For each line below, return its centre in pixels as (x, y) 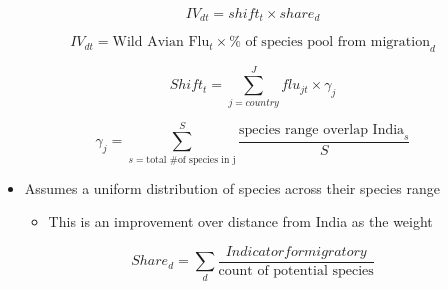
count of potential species (296, 270)
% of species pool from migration (329, 42)
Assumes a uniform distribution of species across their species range (232, 187)
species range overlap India (322, 129)
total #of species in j (191, 159)
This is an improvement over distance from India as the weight (240, 221)
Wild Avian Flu (161, 42)
